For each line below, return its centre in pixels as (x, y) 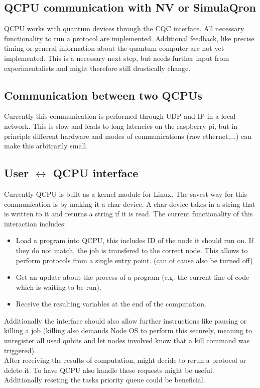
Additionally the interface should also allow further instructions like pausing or (125, 320)
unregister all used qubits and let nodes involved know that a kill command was (127, 340)
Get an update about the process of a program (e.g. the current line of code (133, 277)
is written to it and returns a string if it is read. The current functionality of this (128, 214)
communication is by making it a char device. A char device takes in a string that (130, 204)
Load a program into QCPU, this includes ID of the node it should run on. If (135, 240)
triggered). (20, 350)
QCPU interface (96, 173)
